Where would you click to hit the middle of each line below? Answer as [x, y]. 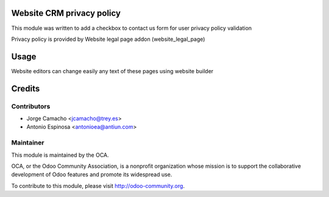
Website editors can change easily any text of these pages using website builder [112, 71]
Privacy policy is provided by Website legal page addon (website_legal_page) [108, 39]
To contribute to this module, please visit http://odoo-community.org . [98, 185]
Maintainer [28, 143]
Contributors [31, 106]
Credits [26, 88]
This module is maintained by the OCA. [60, 155]
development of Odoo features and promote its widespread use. [92, 174]
